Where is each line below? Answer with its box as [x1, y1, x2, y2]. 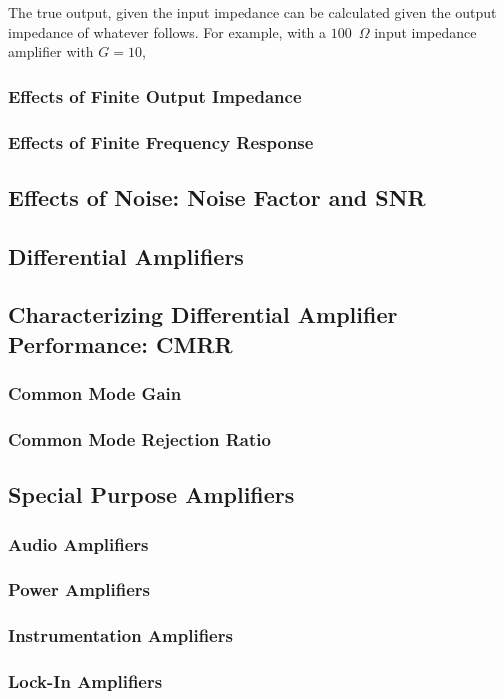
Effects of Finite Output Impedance [8, 83, 302, 108]
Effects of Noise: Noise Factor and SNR [8, 181, 426, 212]
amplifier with [8, 41, 94, 62]
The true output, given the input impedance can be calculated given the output [8, 2, 497, 22]
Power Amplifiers [8, 577, 150, 602]
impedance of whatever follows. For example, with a [8, 21, 327, 42]
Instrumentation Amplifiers [8, 623, 233, 648]
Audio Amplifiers [8, 531, 149, 556]
